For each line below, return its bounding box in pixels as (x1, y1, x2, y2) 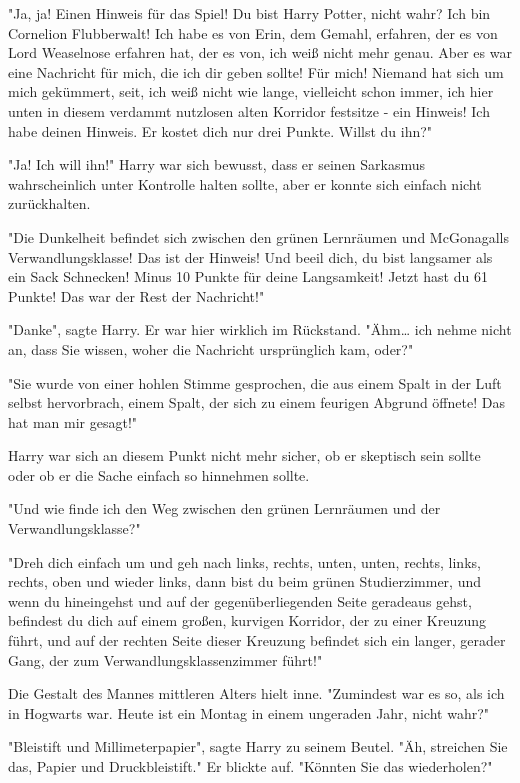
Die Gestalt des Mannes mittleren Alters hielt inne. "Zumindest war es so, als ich (8, 683, 505, 704)
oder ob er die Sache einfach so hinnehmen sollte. (8, 464, 310, 485)
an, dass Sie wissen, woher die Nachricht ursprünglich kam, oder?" (8, 338, 414, 359)
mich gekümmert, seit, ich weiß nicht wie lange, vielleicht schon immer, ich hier (8, 81, 494, 102)
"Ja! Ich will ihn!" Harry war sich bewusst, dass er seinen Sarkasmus (8, 154, 426, 175)
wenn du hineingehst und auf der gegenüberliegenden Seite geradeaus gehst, (8, 590, 472, 611)
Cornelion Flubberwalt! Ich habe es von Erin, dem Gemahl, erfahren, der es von (8, 22, 498, 43)
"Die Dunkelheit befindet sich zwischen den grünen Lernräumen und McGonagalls (8, 226, 509, 247)
